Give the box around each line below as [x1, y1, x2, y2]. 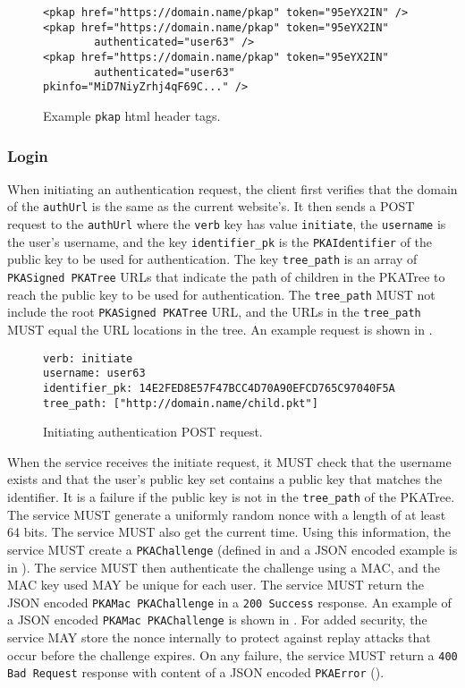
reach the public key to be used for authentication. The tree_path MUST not [7, 285, 435, 303]
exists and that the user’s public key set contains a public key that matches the [7, 470, 443, 488]
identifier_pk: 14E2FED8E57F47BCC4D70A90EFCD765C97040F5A [43, 381, 395, 395]
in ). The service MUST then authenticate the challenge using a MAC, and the [7, 557, 440, 576]
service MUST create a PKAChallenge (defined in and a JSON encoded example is [7, 539, 458, 558]
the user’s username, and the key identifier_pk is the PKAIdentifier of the [7, 232, 433, 251]
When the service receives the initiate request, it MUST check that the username [7, 452, 452, 471]
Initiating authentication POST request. [43, 422, 263, 441]
